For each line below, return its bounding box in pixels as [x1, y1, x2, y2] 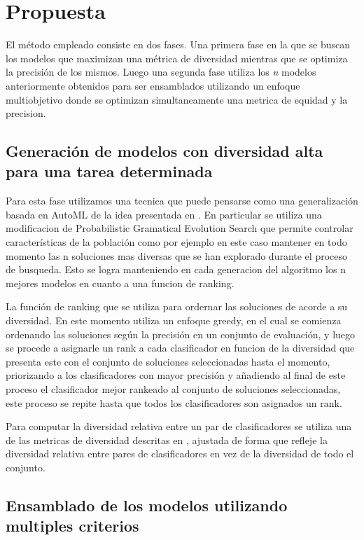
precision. [6, 106, 46, 120]
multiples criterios [6, 515, 139, 536]
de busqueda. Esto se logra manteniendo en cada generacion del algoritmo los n [6, 262, 346, 277]
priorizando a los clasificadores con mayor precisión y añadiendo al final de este [6, 368, 346, 382]
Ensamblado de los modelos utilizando [6, 494, 288, 515]
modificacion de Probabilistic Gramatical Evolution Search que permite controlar [6, 221, 353, 235]
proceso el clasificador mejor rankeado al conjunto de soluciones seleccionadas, [6, 382, 341, 396]
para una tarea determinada [6, 160, 213, 182]
